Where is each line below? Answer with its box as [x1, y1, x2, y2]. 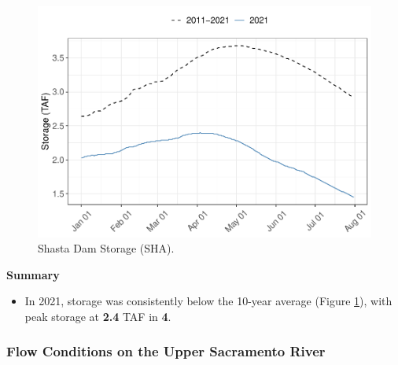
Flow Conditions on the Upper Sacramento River [6, 341, 326, 361]
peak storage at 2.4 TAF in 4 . [24, 308, 171, 324]
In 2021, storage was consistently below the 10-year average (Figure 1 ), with [24, 293, 392, 309]
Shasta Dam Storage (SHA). [38, 240, 175, 256]
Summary [6, 266, 60, 282]
